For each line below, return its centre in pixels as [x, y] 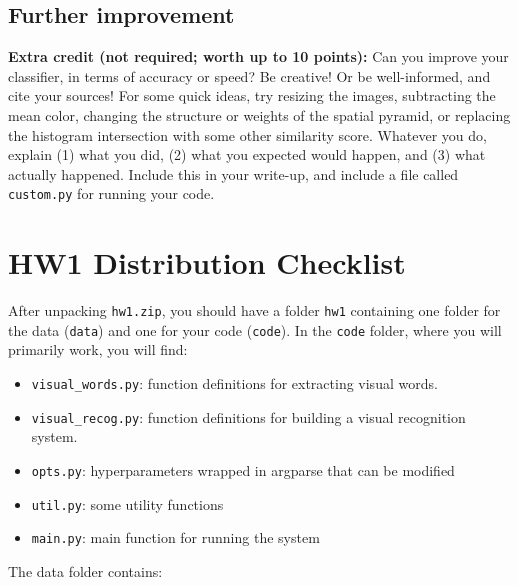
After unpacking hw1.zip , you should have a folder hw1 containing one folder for [254, 310]
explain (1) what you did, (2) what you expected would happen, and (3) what [247, 154]
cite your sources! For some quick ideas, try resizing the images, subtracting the [252, 95]
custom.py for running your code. [111, 193]
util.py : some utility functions [127, 503]
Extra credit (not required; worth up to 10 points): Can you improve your [258, 56]
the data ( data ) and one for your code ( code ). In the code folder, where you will [255, 329]
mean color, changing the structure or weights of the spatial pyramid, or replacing [259, 114]
